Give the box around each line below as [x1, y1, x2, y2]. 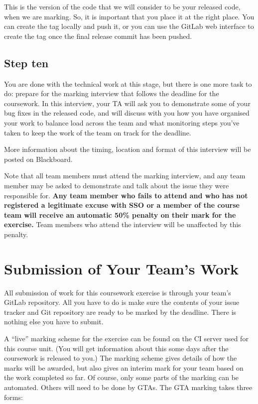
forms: [4, 392, 23, 402]
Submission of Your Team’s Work [4, 258, 239, 278]
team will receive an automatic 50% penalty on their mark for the [4, 209, 236, 220]
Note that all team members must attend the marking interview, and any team [4, 170, 246, 181]
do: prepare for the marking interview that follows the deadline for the [4, 88, 219, 99]
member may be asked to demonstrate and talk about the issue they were [4, 180, 229, 190]
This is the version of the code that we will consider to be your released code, [4, 1, 241, 11]
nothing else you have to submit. [4, 316, 104, 327]
